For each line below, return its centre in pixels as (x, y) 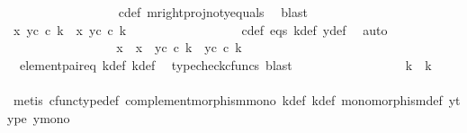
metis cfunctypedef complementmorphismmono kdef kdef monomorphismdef (228, 99)
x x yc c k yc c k (179, 47)
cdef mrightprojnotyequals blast (213, 12)
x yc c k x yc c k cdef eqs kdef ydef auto (200, 29)
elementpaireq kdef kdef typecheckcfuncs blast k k (225, 64)
